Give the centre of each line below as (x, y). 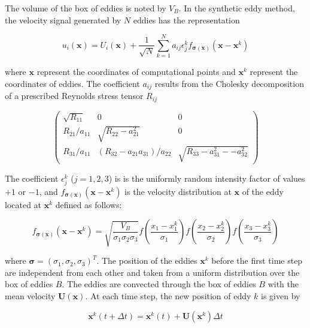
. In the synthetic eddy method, (237, 8)
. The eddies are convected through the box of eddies (159, 284)
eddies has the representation (186, 19)
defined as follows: (89, 204)
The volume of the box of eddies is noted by (86, 8)
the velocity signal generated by (63, 19)
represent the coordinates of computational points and (136, 72)
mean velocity (30, 296)
